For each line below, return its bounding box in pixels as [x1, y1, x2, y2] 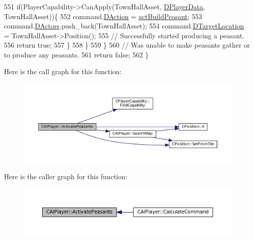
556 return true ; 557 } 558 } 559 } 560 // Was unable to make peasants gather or [4, 40, 250, 50]
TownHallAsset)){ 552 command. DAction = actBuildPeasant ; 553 [4, 11, 202, 21]
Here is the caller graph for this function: [4, 171, 128, 182]
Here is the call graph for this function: [4, 66, 122, 76]
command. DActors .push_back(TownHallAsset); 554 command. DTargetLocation [4, 21, 244, 31]
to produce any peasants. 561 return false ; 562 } [4, 49, 149, 59]
